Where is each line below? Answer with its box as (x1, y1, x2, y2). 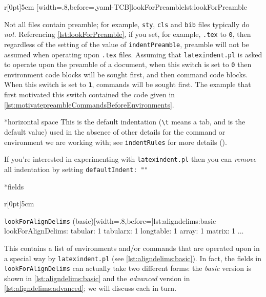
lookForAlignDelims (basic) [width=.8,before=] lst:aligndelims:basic (4, 215, 216, 226)
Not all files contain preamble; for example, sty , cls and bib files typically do (4, 18, 250, 29)
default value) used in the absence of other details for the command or (4, 126, 226, 137)
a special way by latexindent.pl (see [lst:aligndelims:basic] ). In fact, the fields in (4, 252, 262, 263)
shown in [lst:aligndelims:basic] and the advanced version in (4, 272, 190, 283)
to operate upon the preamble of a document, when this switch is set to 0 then (4, 59, 252, 70)
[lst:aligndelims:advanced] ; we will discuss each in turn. (4, 283, 177, 293)
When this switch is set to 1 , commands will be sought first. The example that (4, 79, 251, 90)
